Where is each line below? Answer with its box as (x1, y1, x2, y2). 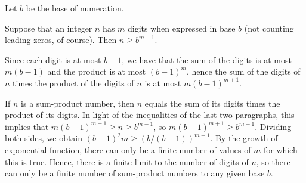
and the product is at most (47, 65, 146, 77)
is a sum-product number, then (21, 97, 135, 109)
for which (264, 143, 298, 156)
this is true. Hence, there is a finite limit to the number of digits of (5, 155, 249, 168)
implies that (5, 120, 49, 132)
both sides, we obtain (5, 132, 83, 144)
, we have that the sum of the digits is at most (122, 53, 292, 66)
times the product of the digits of (13, 76, 134, 89)
